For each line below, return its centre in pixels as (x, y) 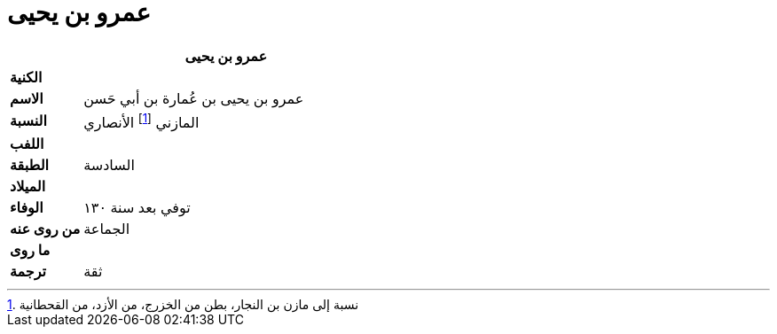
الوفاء (27, 208)
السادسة (109, 165)
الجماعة (107, 229)
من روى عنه (45, 229)
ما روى (30, 250)
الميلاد (28, 186)
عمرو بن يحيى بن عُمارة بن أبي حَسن (194, 98)
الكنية (26, 77)
